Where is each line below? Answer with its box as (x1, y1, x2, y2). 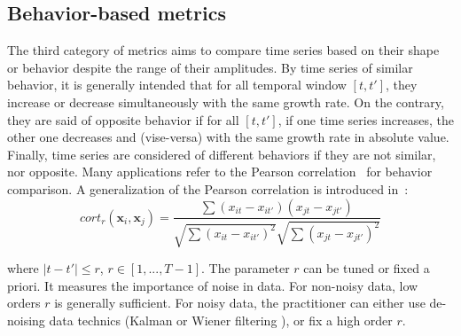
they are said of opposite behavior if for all (7, 110, 239, 129)
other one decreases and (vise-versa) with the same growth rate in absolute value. (7, 128, 449, 146)
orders (7, 293, 41, 312)
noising (7, 310, 45, 329)
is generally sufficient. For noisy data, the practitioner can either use (54, 293, 426, 312)
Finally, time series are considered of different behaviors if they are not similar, (7, 145, 436, 163)
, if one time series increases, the (277, 110, 454, 129)
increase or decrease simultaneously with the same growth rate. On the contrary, (7, 92, 444, 111)
